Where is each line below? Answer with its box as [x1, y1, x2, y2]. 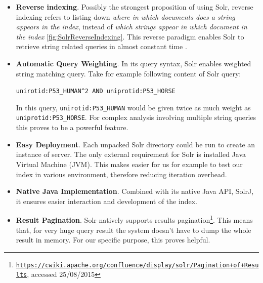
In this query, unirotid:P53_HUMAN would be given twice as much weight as [16, 102, 251, 112]
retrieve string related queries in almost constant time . [16, 41, 187, 52]
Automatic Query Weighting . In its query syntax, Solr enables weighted [16, 58, 251, 68]
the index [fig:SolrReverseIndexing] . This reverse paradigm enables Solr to [16, 31, 244, 42]
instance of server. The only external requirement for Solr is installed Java [16, 149, 246, 159]
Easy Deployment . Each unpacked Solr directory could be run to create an [16, 139, 255, 149]
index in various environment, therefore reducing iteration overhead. [16, 169, 227, 179]
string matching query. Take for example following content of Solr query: [16, 68, 241, 78]
